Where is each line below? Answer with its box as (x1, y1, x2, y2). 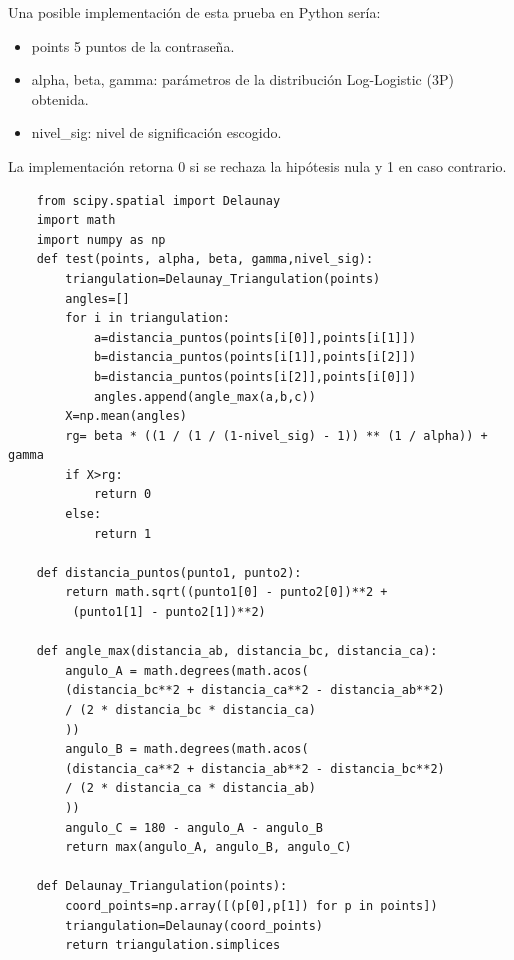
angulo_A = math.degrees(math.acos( (65, 663, 309, 678)
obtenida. (31, 88, 89, 109)
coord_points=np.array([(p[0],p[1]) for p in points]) (65, 898, 438, 913)
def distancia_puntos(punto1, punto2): (36, 565, 302, 580)
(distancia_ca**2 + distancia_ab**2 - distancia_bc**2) (65, 761, 445, 776)
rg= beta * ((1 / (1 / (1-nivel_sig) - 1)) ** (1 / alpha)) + (65, 428, 488, 443)
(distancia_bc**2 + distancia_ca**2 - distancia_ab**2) (65, 683, 445, 698)
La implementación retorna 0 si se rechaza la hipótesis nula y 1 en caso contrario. (8, 155, 507, 176)
